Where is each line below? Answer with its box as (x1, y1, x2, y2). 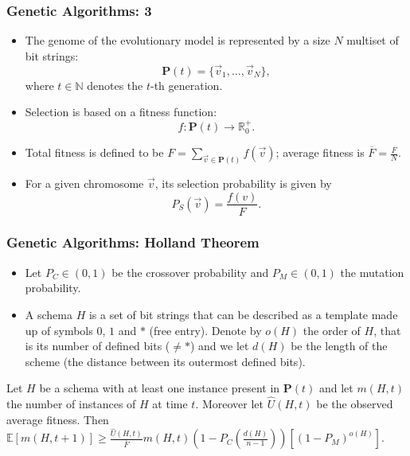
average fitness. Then (6, 411, 109, 427)
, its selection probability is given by (154, 174, 332, 191)
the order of (303, 322, 361, 338)
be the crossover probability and (111, 263, 269, 280)
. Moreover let (195, 396, 264, 412)
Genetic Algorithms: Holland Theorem (6, 232, 260, 252)
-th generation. (150, 76, 223, 93)
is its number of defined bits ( (25, 337, 170, 354)
